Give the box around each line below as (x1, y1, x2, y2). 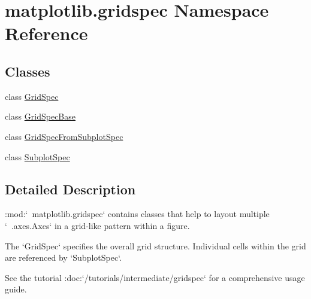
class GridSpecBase (5, 110, 76, 123)
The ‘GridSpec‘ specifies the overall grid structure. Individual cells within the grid (5, 239, 306, 252)
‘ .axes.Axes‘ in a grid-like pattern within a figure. (5, 219, 190, 231)
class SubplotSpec (5, 150, 70, 163)
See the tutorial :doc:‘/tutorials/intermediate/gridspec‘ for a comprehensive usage (5, 271, 305, 283)
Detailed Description (5, 179, 136, 198)
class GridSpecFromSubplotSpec (5, 130, 123, 142)
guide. (5, 283, 27, 295)
